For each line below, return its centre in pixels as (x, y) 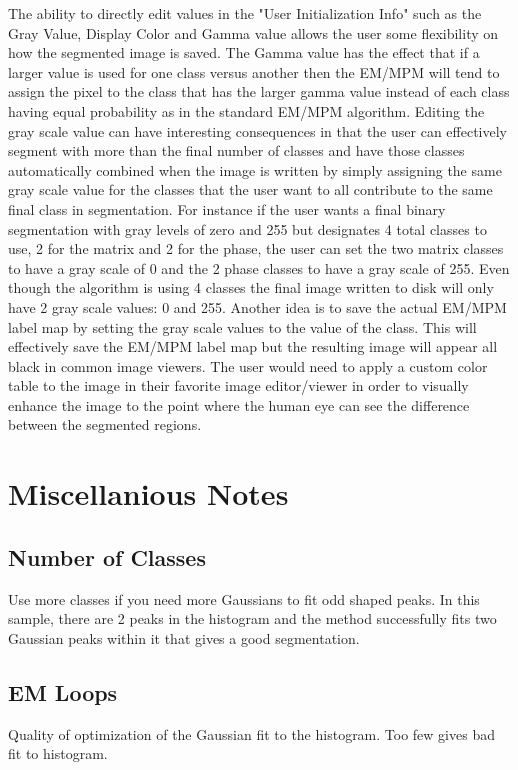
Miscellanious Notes (148, 493)
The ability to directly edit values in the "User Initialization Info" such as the (245, 13)
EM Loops (63, 691)
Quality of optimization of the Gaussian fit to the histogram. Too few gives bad (251, 733)
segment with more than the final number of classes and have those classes (236, 150)
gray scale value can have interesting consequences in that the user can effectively (257, 130)
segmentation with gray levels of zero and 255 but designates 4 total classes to (247, 228)
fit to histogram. (58, 753)
